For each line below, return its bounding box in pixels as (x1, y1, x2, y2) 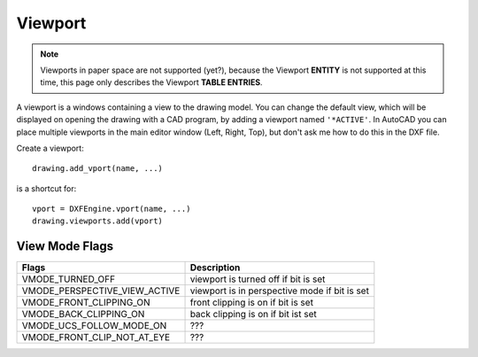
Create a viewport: (16, 143, 84, 153)
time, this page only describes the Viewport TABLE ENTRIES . (40, 77, 263, 88)
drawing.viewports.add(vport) (32, 216, 164, 226)
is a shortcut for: (16, 182, 77, 194)
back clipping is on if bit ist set (189, 308, 318, 321)
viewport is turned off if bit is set (189, 273, 326, 285)
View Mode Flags (16, 239, 114, 254)
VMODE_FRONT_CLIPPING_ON (21, 297, 150, 309)
